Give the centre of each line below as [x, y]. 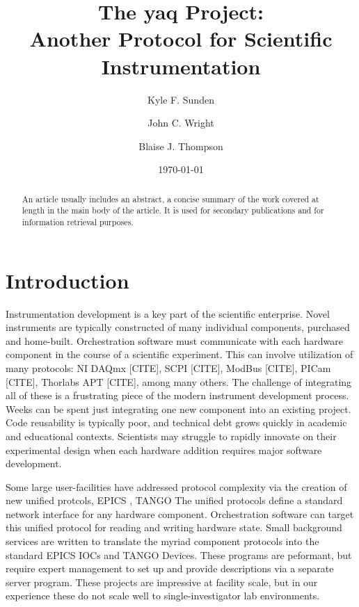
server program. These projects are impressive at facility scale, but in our [162, 582]
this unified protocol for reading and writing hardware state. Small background [174, 527]
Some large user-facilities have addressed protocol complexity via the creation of [176, 486]
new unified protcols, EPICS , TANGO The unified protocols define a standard [174, 500]
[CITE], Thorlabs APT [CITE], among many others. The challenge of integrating [179, 381]
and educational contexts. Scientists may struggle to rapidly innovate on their [171, 436]
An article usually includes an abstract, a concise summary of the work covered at [170, 199]
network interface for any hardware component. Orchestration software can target [180, 513]
